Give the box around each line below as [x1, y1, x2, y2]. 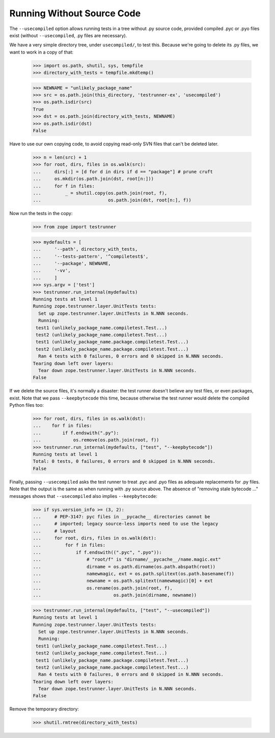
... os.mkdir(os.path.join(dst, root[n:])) [33, 176, 154, 182]
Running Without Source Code [9, 8, 141, 19]
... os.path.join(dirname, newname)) [33, 592, 197, 598]
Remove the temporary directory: [9, 706, 79, 712]
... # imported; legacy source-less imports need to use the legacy [33, 521, 218, 527]
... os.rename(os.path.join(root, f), [33, 585, 173, 591]
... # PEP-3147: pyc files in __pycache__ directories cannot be [33, 514, 210, 519]
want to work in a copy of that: [9, 49, 74, 55]
